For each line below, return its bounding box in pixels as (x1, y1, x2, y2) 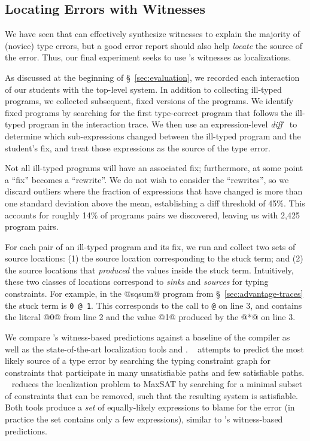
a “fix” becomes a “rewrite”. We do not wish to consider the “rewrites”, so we (5, 173, 289, 185)
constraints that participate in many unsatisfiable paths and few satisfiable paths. (5, 366, 305, 378)
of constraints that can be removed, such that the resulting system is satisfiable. (5, 389, 298, 402)
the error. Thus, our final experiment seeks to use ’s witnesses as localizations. (5, 51, 291, 63)
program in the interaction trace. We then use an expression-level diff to (28, 118, 297, 130)
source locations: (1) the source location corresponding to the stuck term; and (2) (5, 252, 303, 264)
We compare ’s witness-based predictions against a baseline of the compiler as (5, 330, 290, 343)
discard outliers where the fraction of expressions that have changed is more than (5, 185, 303, 197)
